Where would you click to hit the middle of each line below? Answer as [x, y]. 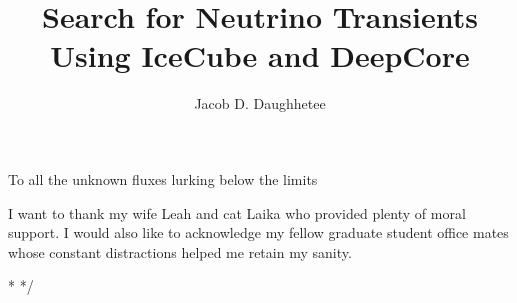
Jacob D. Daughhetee [260, 103]
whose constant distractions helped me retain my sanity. [180, 251]
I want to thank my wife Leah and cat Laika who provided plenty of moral [237, 212]
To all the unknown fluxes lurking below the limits [163, 178]
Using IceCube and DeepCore [260, 55]
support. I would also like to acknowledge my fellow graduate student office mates [258, 232]
